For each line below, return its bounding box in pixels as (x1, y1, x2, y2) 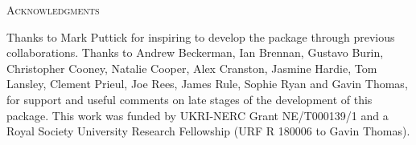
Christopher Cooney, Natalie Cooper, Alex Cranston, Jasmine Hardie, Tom (6, 59, 377, 76)
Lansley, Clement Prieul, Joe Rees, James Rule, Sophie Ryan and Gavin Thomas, (6, 75, 408, 92)
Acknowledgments (6, 2, 100, 18)
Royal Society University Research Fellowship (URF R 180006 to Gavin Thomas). (6, 123, 410, 139)
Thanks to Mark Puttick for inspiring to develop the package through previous (6, 28, 395, 45)
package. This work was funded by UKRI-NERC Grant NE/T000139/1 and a (6, 107, 389, 123)
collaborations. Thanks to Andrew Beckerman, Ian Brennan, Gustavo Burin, (6, 44, 384, 61)
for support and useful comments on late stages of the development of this (6, 91, 373, 107)
